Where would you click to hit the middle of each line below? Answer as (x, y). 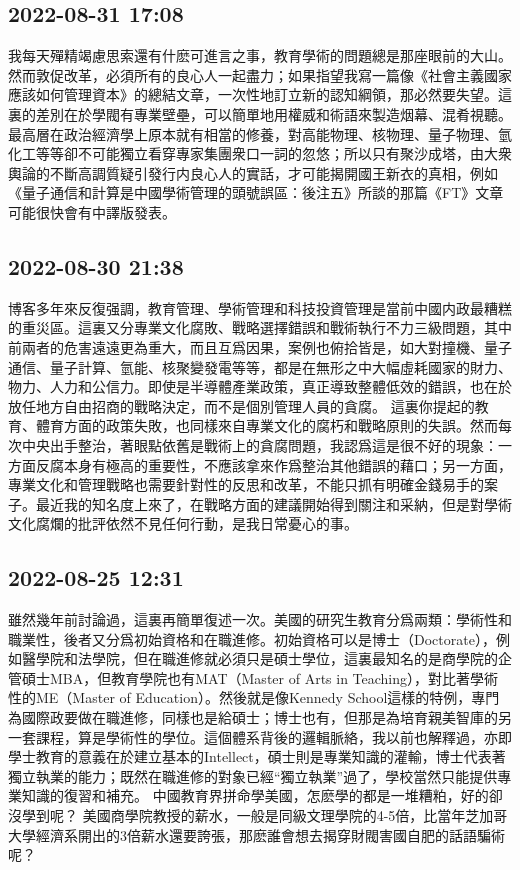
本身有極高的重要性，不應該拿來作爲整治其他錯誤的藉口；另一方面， (287, 464)
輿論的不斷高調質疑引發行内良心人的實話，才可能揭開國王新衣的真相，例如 (253, 172)
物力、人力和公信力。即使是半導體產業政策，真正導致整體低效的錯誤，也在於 (260, 386)
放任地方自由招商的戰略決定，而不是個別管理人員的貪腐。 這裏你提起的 (241, 405)
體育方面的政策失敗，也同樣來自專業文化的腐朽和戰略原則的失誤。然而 (266, 425)
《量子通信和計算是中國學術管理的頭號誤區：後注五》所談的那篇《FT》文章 (256, 192)
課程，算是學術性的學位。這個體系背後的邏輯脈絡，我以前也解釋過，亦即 (273, 736)
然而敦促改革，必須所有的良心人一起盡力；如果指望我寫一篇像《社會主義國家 (260, 74)
